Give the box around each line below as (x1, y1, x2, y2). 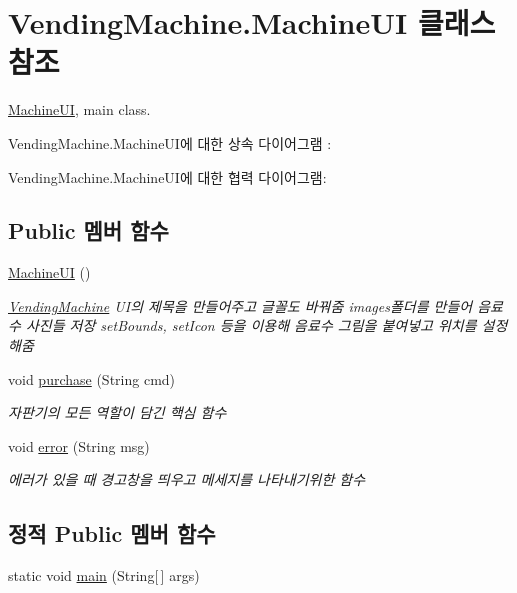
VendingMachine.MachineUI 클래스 (8, 2, 496, 43)
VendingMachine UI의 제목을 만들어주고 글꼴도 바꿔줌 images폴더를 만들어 (8, 295, 473, 316)
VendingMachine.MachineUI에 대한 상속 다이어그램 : (8, 132, 332, 153)
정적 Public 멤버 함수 (8, 518, 216, 549)
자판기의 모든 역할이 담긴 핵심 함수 (8, 402, 227, 423)
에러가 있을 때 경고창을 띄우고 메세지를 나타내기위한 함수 (8, 469, 366, 490)
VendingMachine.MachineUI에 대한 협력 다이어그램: (8, 166, 327, 187)
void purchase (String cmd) (8, 368, 176, 389)
